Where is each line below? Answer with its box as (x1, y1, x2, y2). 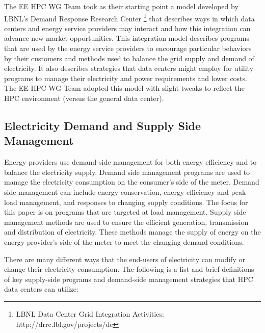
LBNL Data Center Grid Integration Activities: (16, 308, 164, 319)
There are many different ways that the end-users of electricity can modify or (4, 253, 245, 264)
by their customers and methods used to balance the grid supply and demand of (4, 53, 254, 63)
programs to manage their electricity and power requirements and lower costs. (4, 72, 247, 83)
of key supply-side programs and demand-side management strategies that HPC (4, 273, 253, 284)
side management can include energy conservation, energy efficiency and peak (4, 186, 246, 197)
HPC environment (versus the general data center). (4, 93, 164, 103)
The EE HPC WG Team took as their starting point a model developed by (4, 1, 238, 11)
